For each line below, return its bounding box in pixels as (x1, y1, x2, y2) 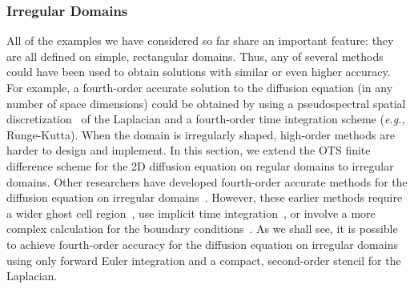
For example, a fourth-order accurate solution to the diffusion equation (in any (6, 79, 393, 95)
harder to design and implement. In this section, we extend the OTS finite (6, 142, 371, 159)
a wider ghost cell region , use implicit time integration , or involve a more (6, 204, 376, 221)
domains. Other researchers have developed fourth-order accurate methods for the (6, 173, 408, 190)
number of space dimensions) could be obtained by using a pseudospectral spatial (6, 94, 406, 111)
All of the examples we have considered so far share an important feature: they (6, 32, 394, 49)
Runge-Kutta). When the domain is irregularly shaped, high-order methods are (6, 126, 395, 142)
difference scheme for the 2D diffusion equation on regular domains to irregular (6, 157, 394, 174)
